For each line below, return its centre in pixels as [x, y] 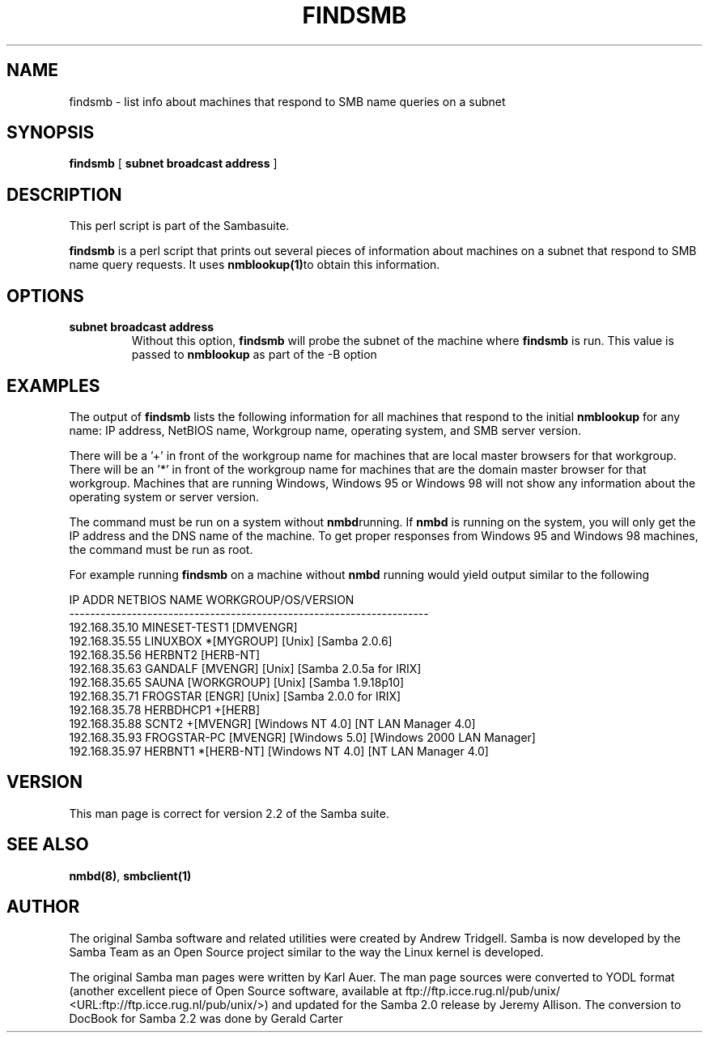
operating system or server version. [164, 496]
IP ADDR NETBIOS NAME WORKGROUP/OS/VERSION [212, 599]
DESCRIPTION [64, 194]
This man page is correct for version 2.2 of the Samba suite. [229, 813]
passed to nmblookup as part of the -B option [254, 355]
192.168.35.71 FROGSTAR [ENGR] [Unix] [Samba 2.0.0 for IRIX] [235, 696]
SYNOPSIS [51, 133]
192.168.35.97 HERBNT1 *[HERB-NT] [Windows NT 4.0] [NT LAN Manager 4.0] [279, 751]
